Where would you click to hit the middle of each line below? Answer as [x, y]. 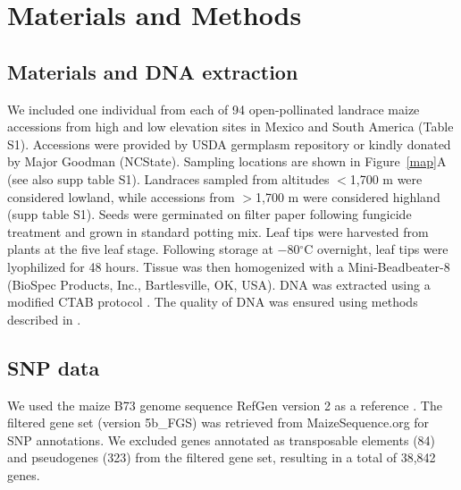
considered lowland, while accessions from [121, 196]
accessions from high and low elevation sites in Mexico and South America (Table [230, 127]
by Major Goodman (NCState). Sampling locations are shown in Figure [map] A [227, 161]
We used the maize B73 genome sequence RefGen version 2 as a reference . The [225, 405]
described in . [44, 319]
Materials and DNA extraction [153, 71]
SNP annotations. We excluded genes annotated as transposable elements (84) [222, 439]
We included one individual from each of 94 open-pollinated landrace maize [214, 109]
